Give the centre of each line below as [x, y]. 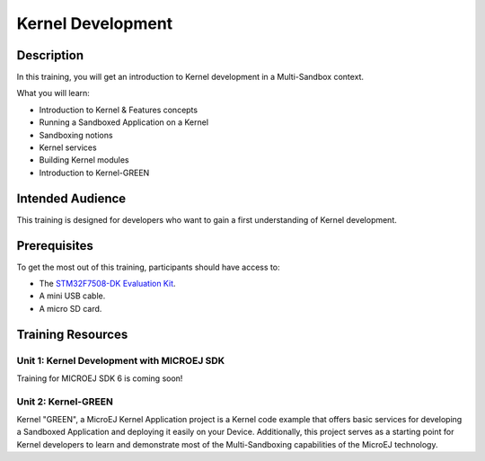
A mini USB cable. [72, 296]
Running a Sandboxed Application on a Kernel [124, 122]
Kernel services [68, 147]
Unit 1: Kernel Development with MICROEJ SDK [121, 360]
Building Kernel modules [84, 160]
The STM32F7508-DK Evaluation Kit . [107, 284]
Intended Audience [71, 198]
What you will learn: [53, 93]
